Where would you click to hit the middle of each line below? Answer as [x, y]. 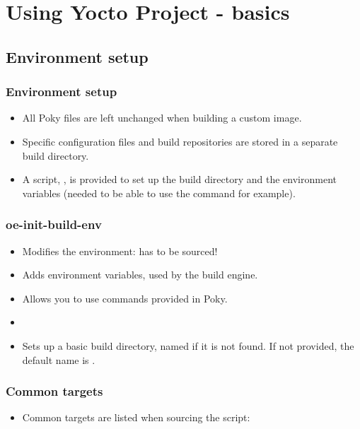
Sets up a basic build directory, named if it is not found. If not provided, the [188, 345]
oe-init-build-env [54, 224]
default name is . [59, 359]
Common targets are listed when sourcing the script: [136, 417]
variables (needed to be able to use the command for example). [159, 193]
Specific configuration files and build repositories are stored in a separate [180, 141]
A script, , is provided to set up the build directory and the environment [179, 179]
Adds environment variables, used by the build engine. [140, 275]
